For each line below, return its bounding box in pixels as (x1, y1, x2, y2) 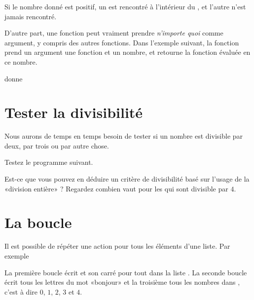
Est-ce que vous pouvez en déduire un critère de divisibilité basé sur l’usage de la (4, 174, 250, 184)
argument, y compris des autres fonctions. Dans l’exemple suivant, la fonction (4, 37, 239, 47)
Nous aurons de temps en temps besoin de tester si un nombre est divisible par (4, 131, 243, 141)
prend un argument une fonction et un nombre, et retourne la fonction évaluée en (4, 47, 251, 57)
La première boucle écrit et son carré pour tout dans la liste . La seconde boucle (4, 267, 247, 277)
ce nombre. (4, 56, 37, 67)
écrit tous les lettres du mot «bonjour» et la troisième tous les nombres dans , (4, 277, 240, 287)
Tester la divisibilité (4, 102, 143, 122)
